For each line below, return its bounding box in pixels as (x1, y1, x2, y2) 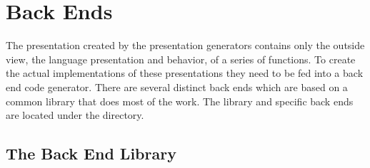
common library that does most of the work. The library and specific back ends (6, 93, 354, 108)
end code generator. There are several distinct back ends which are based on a (6, 79, 348, 94)
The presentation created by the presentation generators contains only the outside (6, 38, 365, 53)
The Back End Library (6, 142, 176, 164)
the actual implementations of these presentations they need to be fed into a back (6, 65, 364, 80)
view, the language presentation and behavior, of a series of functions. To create (6, 51, 356, 66)
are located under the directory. (6, 107, 144, 122)
